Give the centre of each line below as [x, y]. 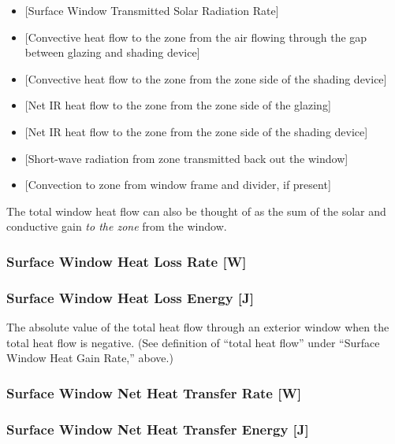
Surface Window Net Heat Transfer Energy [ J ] [158, 429]
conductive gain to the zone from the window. [117, 226]
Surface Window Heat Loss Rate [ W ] [127, 261]
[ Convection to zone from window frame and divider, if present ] [178, 185]
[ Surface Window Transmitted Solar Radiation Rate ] [152, 10]
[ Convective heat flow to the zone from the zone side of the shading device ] [206, 78]
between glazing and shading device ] [112, 52]
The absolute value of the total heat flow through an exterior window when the [198, 327]
